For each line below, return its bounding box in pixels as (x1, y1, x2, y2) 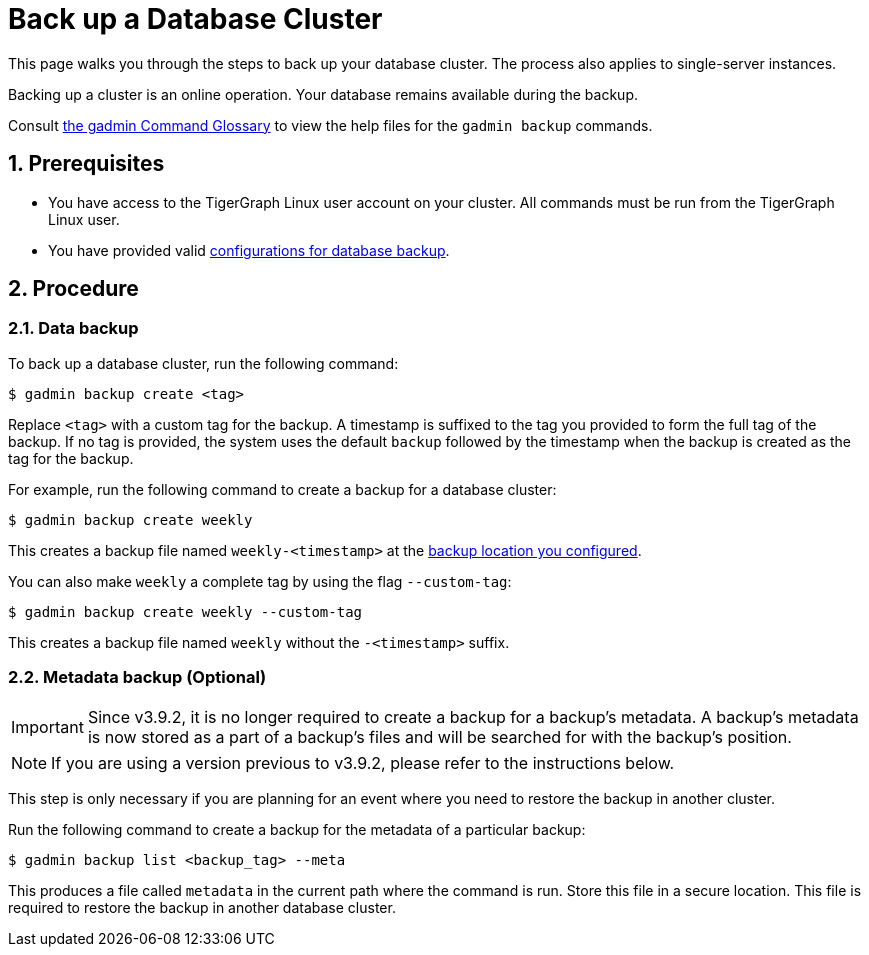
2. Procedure (8, 276, 139, 302)
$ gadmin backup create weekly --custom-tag (8, 603, 363, 620)
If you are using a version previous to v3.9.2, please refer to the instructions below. (51, 752, 675, 773)
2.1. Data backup (8, 318, 139, 339)
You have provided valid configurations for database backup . (48, 241, 450, 259)
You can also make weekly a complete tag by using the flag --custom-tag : (8, 572, 512, 590)
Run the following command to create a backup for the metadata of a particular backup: (8, 820, 586, 838)
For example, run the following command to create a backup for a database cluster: (8, 480, 557, 498)
